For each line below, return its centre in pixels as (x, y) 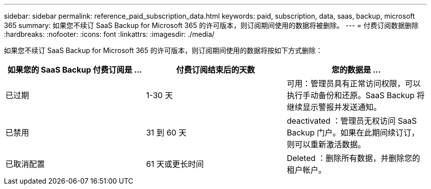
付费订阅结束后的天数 (215, 70)
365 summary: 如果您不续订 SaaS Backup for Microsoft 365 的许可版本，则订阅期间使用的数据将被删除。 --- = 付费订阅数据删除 (211, 25)
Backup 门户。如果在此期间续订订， (353, 133)
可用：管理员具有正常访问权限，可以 (354, 83)
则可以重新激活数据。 (326, 144)
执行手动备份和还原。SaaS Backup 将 (356, 95)
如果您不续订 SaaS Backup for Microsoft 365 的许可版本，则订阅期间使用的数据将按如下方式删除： (163, 50)
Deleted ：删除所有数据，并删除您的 (353, 158)
